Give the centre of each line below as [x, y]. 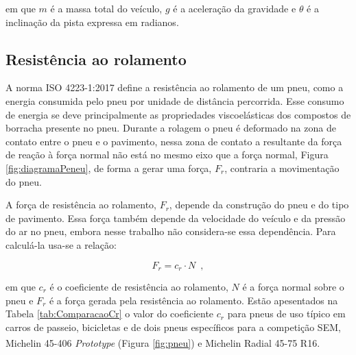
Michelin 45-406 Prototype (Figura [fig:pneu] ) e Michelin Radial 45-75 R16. [163, 343]
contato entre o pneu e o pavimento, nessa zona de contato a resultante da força [174, 141]
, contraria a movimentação [282, 168]
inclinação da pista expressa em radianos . [92, 22]
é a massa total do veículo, [106, 8]
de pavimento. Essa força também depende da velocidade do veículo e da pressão [176, 218]
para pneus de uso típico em [286, 314]
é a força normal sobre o [293, 286]
